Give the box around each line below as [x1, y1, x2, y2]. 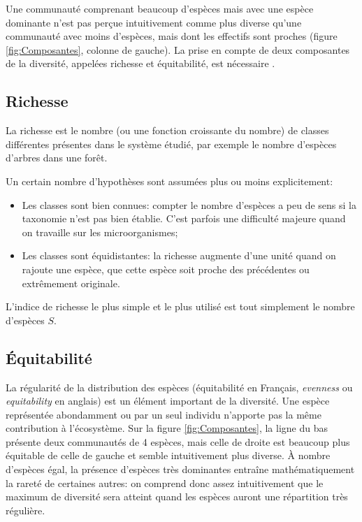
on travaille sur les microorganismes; [22, 224, 178, 239]
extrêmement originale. [22, 275, 120, 290]
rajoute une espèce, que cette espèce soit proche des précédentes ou [22, 261, 310, 276]
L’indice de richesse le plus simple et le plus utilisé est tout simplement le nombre [6, 299, 355, 314]
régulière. [6, 502, 45, 517]
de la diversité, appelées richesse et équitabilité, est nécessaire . [6, 56, 275, 71]
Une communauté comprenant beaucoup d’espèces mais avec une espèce [6, 1, 314, 15]
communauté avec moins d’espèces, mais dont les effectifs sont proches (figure [6, 29, 338, 43]
